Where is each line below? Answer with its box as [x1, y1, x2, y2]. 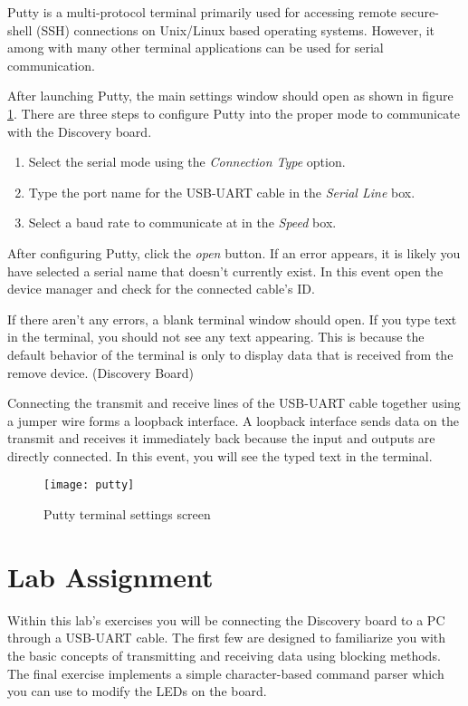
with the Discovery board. [7, 121, 152, 140]
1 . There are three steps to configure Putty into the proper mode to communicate [7, 103, 460, 122]
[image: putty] [43, 479, 135, 492]
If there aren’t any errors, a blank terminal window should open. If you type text [7, 309, 457, 328]
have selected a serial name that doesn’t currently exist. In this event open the [7, 261, 444, 280]
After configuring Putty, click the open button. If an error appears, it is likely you [7, 243, 461, 262]
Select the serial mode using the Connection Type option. [28, 152, 346, 171]
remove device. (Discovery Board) [7, 363, 194, 382]
